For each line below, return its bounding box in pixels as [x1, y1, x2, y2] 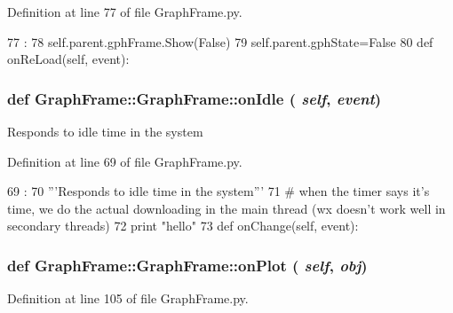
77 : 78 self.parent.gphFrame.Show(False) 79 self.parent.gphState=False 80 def [7, 32, 433, 51]
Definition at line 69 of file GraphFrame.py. [7, 152, 242, 170]
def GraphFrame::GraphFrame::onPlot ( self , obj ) [7, 254, 368, 276]
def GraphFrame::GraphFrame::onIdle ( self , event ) [7, 87, 382, 109]
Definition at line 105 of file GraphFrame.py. [7, 289, 249, 308]
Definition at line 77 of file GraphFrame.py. [7, 3, 242, 20]
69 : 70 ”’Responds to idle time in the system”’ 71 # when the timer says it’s [7, 182, 430, 200]
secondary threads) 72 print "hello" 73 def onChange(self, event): [7, 216, 359, 235]
